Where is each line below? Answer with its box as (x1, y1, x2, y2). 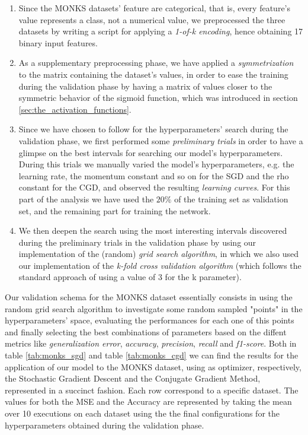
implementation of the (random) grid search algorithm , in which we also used (18, 247, 299, 260)
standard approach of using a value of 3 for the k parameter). (18, 271, 242, 283)
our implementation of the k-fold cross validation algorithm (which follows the (18, 259, 301, 271)
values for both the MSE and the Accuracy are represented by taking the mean (5, 395, 292, 408)
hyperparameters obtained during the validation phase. (5, 418, 204, 431)
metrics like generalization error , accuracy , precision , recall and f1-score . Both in (5, 337, 297, 350)
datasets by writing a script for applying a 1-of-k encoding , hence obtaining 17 (18, 25, 303, 37)
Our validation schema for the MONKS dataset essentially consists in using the (5, 291, 293, 303)
